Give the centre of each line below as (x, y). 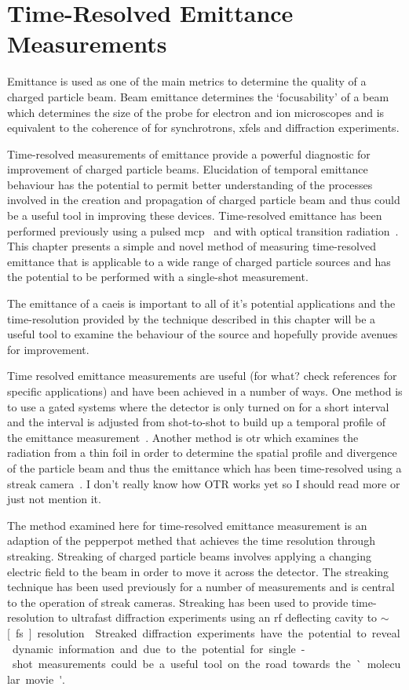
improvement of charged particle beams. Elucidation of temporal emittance (188, 169)
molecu (384, 664)
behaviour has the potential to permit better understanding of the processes (190, 184)
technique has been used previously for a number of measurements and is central (201, 587)
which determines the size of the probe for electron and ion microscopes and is (196, 112)
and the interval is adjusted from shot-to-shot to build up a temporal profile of (196, 422)
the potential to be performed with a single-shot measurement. (158, 277)
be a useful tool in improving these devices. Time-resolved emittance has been (195, 215)
